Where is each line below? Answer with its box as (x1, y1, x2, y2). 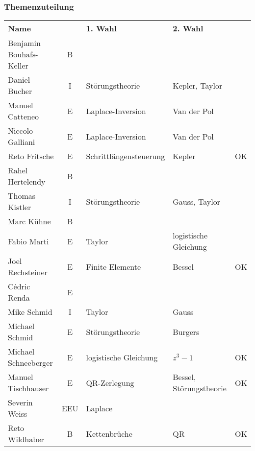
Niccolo (8, 125, 33, 137)
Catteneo (8, 111, 39, 122)
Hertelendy (8, 176, 46, 188)
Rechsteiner (8, 266, 48, 278)
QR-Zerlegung (86, 377, 134, 388)
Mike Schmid (8, 306, 52, 318)
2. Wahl (173, 23, 204, 34)
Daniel (8, 74, 30, 86)
